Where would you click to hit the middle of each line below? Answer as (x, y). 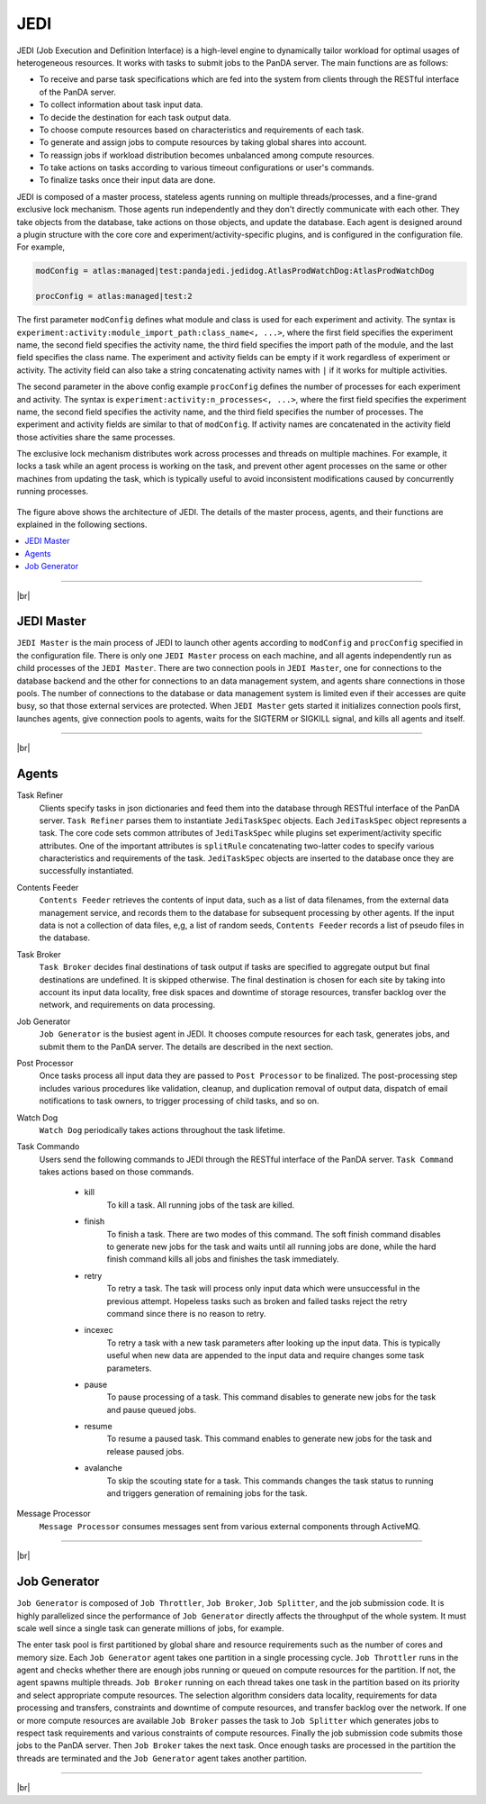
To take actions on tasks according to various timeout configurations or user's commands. (207, 168)
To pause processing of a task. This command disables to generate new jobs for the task (271, 1397)
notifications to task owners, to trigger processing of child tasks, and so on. (179, 1101)
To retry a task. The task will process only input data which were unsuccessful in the (263, 1289)
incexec (99, 1330)
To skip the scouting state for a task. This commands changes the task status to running (270, 1481)
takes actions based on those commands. (117, 1172)
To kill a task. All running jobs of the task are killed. (201, 1205)
